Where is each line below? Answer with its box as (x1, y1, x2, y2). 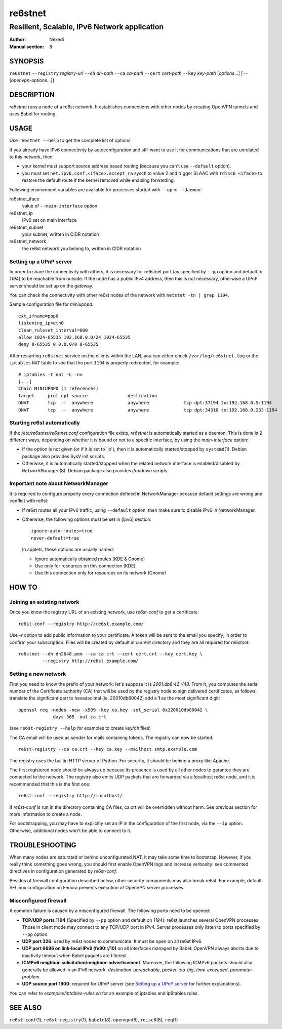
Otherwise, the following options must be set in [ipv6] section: (22, 516, 152, 522)
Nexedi (49, 36, 64, 43)
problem (22, 973, 40, 979)
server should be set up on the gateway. (9, 282, 94, 289)
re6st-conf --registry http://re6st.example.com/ (18, 621, 144, 627)
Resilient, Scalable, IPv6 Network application (9, 22, 164, 31)
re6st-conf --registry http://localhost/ (18, 793, 123, 799)
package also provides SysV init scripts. (22, 453, 106, 459)
